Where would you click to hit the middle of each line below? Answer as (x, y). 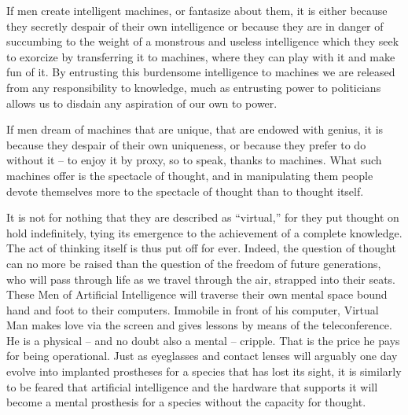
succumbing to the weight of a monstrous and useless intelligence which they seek (203, 41)
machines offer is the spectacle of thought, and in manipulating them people (190, 175)
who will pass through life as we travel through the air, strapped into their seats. (201, 279)
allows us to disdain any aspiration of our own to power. (142, 103)
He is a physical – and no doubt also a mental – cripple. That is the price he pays (203, 340)
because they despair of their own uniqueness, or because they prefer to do (186, 144)
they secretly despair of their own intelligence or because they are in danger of (195, 26)
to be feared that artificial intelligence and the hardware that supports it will (192, 386)
